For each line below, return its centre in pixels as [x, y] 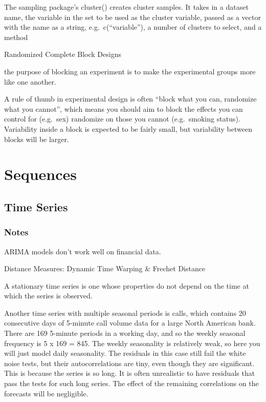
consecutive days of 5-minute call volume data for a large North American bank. [130, 323]
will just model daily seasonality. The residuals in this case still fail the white [125, 353]
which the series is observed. [48, 296]
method [16, 37]
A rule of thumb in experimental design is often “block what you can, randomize [130, 99]
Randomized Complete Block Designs [63, 54]
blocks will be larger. [37, 139]
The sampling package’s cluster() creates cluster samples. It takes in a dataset [126, 7]
